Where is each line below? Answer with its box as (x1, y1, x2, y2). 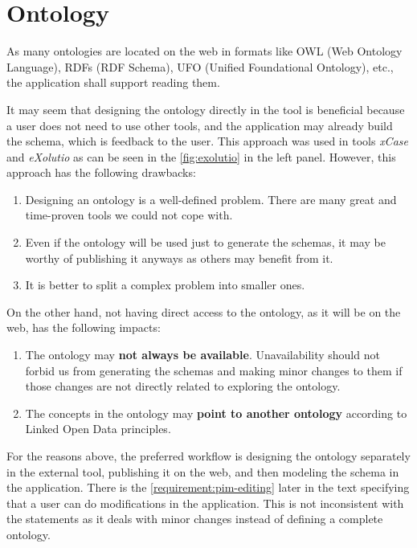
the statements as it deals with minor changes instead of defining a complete (6, 510, 383, 527)
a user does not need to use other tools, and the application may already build (6, 117, 393, 133)
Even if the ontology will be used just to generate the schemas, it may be (25, 234, 386, 251)
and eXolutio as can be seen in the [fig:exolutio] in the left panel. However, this (6, 148, 396, 165)
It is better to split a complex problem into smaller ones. (25, 276, 305, 293)
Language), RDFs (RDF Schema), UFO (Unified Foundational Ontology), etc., (6, 58, 394, 75)
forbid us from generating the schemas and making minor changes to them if (25, 362, 403, 378)
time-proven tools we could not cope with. (25, 207, 233, 223)
